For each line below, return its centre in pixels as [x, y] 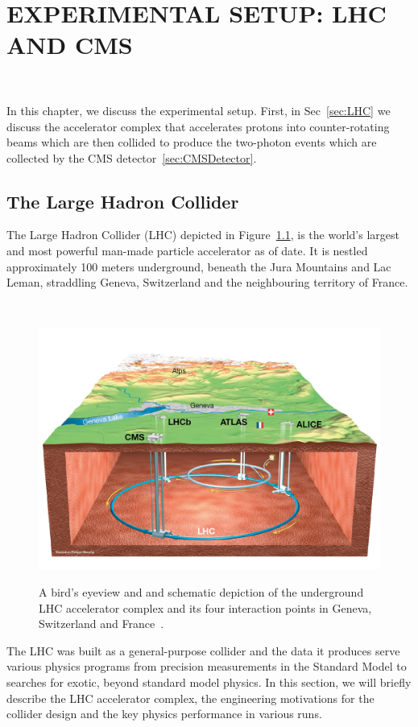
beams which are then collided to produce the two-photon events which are [192, 142]
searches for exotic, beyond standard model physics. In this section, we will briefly [209, 682]
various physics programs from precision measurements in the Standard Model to [207, 666]
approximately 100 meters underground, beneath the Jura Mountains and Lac [199, 266]
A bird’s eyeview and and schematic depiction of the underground [201, 592]
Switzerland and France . [101, 624]
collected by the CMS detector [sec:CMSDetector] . [132, 157]
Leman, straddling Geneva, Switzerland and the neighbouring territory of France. [207, 282]
